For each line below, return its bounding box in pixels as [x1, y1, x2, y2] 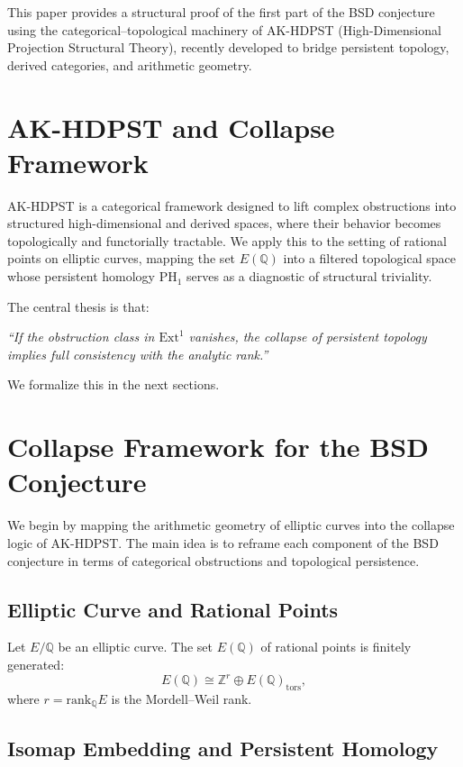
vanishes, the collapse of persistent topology [188, 327, 427, 346]
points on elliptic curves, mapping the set [7, 249, 236, 268]
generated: [7, 654, 65, 673]
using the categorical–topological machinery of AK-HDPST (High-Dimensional [7, 20, 441, 39]
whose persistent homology [7, 267, 155, 286]
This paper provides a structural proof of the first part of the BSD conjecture [7, 3, 435, 21]
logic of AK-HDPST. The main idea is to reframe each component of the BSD [7, 533, 439, 552]
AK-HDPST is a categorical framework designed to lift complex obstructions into [7, 196, 457, 215]
